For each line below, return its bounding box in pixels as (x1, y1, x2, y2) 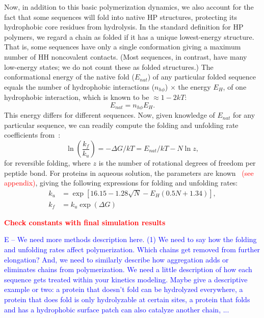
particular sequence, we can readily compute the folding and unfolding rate (4, 119, 239, 130)
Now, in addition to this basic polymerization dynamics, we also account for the (4, 2, 254, 12)
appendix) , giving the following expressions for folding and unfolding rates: (4, 177, 238, 188)
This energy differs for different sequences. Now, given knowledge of (4, 110, 215, 120)
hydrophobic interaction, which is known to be (4, 92, 149, 102)
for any (232, 110, 255, 120)
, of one (223, 81, 247, 92)
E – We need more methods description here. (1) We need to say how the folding (4, 234, 257, 245)
